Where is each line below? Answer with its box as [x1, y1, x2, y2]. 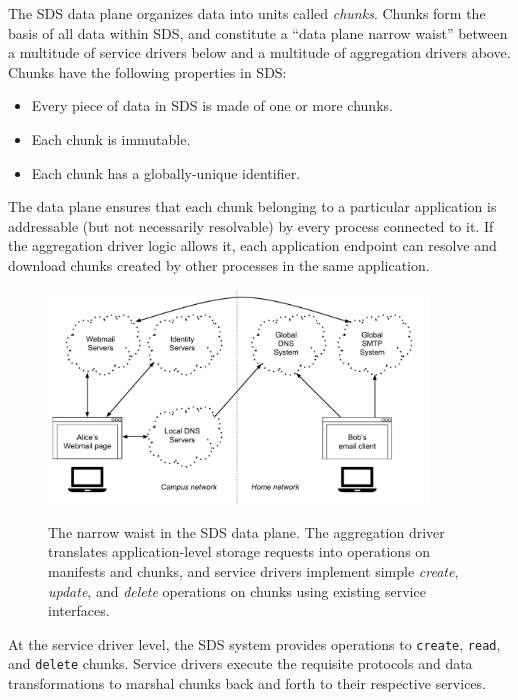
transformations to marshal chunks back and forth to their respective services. [8, 673, 486, 694]
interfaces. [48, 600, 110, 621]
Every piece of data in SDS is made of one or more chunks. [31, 95, 393, 116]
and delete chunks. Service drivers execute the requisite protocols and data [8, 653, 473, 674]
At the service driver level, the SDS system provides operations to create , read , [8, 633, 501, 654]
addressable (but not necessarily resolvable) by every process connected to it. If [8, 215, 494, 236]
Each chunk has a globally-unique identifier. [31, 162, 301, 183]
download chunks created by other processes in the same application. [8, 254, 430, 275]
